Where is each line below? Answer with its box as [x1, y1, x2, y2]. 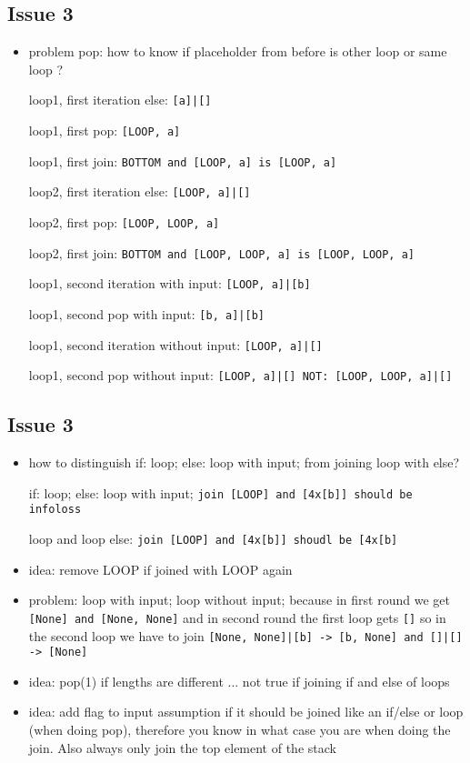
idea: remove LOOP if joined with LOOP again [28, 559, 293, 578]
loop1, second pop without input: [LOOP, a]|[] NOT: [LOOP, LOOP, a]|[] [28, 366, 453, 385]
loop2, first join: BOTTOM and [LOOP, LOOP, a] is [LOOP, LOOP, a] [28, 243, 415, 262]
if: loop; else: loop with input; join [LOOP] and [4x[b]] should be [28, 483, 413, 502]
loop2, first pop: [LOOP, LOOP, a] [28, 213, 220, 232]
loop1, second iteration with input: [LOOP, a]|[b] [28, 274, 311, 293]
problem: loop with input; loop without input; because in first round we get [28, 590, 450, 609]
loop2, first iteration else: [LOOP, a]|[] [28, 182, 251, 201]
